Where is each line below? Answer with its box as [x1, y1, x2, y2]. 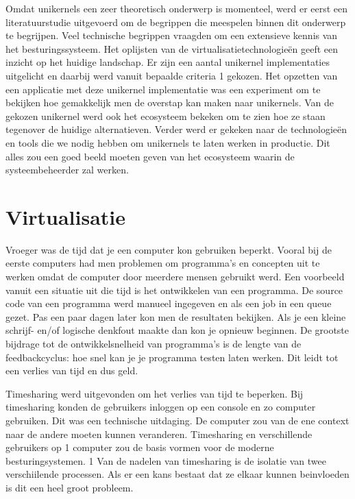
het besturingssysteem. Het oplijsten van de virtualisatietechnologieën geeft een [5, 41, 339, 56]
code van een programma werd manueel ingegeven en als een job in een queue [5, 296, 332, 311]
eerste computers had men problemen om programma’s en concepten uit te [5, 256, 320, 270]
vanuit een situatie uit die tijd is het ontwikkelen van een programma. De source [5, 282, 343, 297]
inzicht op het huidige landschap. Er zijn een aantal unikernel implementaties [5, 55, 330, 69]
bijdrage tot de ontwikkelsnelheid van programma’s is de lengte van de [5, 337, 302, 350]
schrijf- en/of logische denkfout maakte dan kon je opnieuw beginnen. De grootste [5, 323, 350, 337]
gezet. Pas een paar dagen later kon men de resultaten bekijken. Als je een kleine [5, 309, 346, 324]
